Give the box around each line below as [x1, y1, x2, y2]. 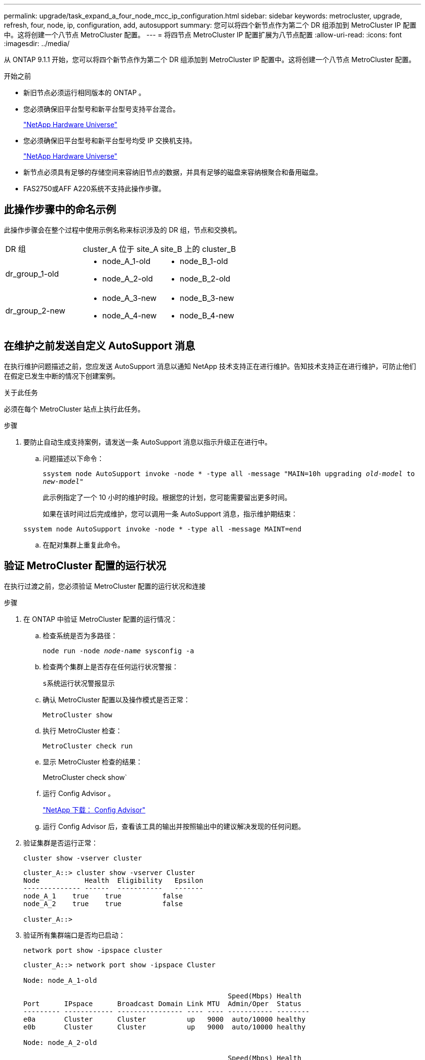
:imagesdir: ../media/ [4, 39, 70, 48]
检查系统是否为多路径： [43, 631, 117, 640]
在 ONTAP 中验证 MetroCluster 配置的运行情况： [23, 614, 178, 623]
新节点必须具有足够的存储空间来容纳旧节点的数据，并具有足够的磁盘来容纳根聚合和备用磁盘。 [23, 168, 322, 176]
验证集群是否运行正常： [23, 838, 98, 847]
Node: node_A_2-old [23, 1038, 97, 1046]
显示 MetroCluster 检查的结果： [43, 757, 143, 766]
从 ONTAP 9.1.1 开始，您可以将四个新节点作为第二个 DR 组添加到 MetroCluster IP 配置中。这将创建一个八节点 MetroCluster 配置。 [4, 55, 416, 64]
